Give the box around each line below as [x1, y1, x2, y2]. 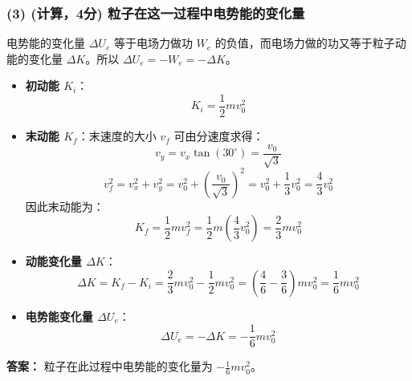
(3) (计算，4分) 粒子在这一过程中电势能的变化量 [6, 2, 305, 22]
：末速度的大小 [77, 128, 157, 144]
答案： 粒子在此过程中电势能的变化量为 [6, 358, 213, 375]
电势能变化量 [25, 307, 93, 324]
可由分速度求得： [173, 128, 264, 144]
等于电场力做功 [113, 34, 193, 51]
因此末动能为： [25, 197, 104, 214]
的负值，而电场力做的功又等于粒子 [214, 34, 395, 51]
